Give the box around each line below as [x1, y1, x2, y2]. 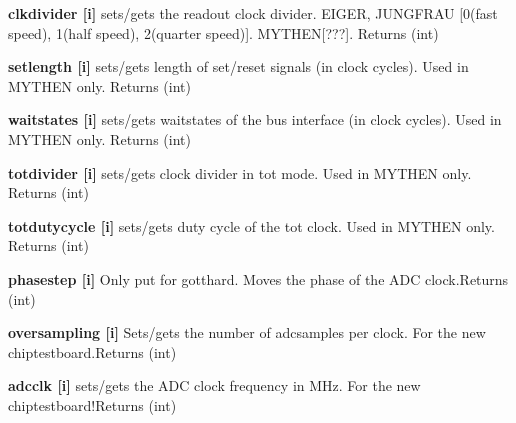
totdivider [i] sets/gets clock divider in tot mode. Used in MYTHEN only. [8, 162, 472, 183]
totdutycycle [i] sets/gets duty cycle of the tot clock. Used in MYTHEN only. [8, 215, 495, 236]
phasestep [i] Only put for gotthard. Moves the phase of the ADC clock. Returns [8, 268, 509, 289]
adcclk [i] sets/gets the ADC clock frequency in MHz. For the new [8, 375, 421, 396]
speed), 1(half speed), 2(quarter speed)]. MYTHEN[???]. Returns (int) [8, 22, 439, 43]
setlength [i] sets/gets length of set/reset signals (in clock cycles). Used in [8, 56, 469, 77]
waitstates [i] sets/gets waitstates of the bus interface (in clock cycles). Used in [8, 109, 502, 130]
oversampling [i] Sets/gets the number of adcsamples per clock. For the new [8, 322, 486, 343]
